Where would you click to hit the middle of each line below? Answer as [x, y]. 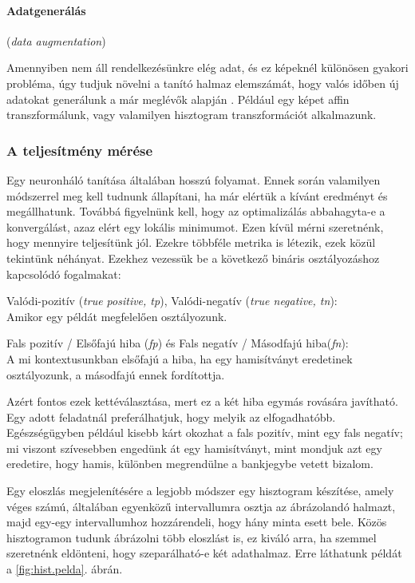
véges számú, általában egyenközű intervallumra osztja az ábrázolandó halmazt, [201, 506]
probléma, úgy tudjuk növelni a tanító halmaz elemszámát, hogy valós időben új [203, 83]
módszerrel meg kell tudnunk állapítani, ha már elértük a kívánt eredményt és [197, 195]
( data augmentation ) [56, 40]
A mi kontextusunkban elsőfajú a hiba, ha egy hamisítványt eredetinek [180, 358]
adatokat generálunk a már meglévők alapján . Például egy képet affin [178, 99]
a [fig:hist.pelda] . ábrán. [65, 569]
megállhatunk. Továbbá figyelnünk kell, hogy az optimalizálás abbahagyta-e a [196, 211]
